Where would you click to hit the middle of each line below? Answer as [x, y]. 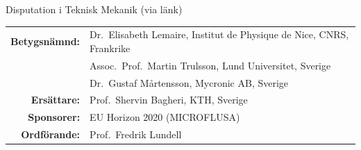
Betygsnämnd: [45, 41]
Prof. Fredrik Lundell [136, 134]
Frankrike [110, 48]
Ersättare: [56, 100]
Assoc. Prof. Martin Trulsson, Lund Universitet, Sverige [210, 65]
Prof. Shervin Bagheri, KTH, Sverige [169, 100]
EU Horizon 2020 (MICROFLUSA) [165, 117]
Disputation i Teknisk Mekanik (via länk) [94, 9]
